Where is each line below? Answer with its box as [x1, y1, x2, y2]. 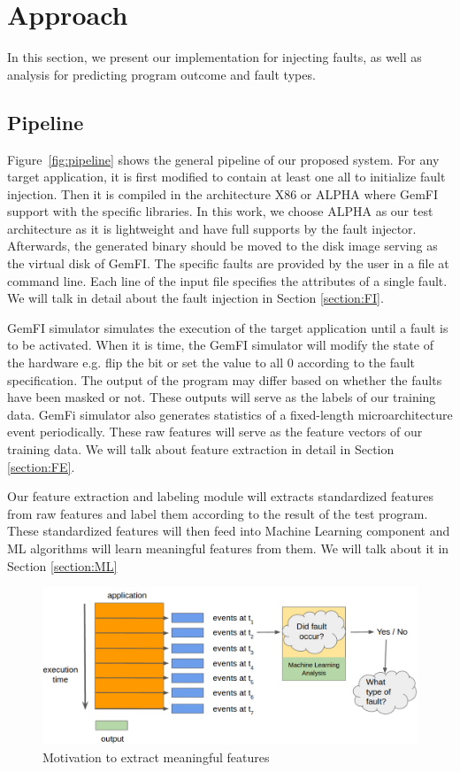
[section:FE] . [7, 457, 75, 475]
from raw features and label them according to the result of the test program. [7, 504, 428, 522]
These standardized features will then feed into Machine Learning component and [7, 521, 450, 540]
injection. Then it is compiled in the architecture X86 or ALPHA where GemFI [7, 184, 439, 203]
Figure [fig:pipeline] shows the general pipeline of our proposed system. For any [7, 150, 440, 168]
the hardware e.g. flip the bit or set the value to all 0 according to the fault [7, 353, 416, 372]
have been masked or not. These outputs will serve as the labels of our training [7, 388, 436, 406]
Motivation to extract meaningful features [42, 747, 270, 766]
